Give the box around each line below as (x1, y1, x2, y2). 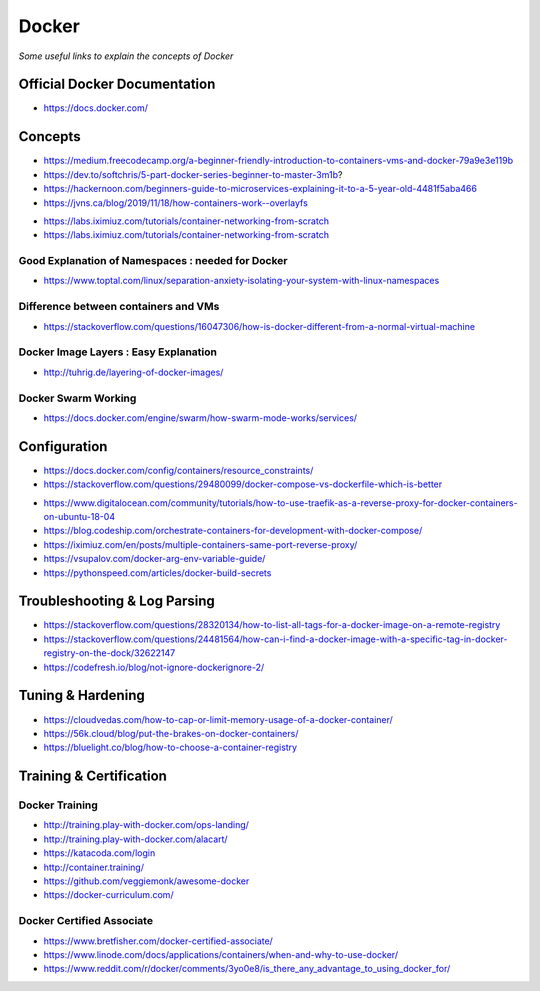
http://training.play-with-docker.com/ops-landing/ (43, 819, 250, 831)
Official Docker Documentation (18, 76, 216, 93)
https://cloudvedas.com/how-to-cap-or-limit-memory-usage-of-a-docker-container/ (43, 713, 394, 725)
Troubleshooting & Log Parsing (18, 593, 215, 610)
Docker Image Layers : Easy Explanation (18, 345, 217, 359)
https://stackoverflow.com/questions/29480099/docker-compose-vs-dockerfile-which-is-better (43, 478, 443, 490)
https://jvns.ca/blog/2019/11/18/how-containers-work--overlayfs (43, 196, 309, 209)
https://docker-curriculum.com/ (43, 889, 174, 901)
